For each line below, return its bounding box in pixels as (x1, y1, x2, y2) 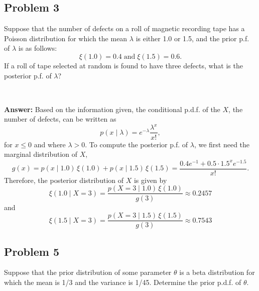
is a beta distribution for (179, 267, 255, 277)
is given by (134, 174, 167, 185)
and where (34, 139, 66, 149)
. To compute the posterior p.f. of (85, 139, 188, 149)
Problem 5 (4, 243, 59, 259)
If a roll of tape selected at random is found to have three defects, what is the (4, 60, 243, 70)
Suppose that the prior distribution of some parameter (4, 267, 172, 277)
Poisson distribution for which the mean (4, 33, 127, 43)
